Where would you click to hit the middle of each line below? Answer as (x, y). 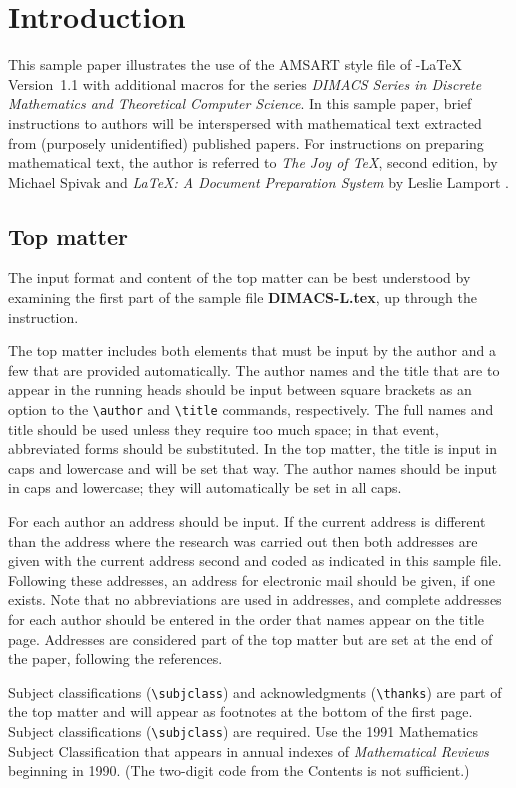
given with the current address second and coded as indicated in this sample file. (255, 560)
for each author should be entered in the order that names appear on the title (246, 619)
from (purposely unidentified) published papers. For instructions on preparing (246, 142)
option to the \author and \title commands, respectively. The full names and (251, 409)
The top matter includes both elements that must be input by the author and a (252, 350)
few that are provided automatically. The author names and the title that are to (254, 369)
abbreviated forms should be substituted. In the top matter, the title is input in (252, 448)
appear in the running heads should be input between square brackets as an (240, 389)
